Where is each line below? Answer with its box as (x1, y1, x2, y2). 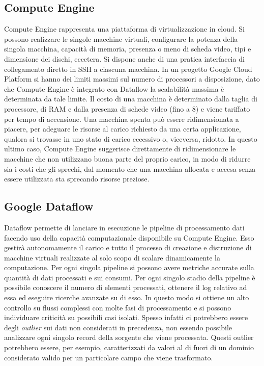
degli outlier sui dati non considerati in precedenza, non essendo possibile (4, 322, 232, 332)
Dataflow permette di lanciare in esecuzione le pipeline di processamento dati (4, 222, 245, 232)
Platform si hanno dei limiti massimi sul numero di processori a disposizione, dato (4, 73, 260, 84)
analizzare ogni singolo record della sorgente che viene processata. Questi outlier (4, 332, 254, 343)
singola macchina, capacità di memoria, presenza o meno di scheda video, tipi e (4, 43, 251, 54)
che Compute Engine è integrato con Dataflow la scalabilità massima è (4, 83, 224, 94)
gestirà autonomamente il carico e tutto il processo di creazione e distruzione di (4, 242, 252, 253)
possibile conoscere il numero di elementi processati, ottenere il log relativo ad (4, 282, 247, 293)
